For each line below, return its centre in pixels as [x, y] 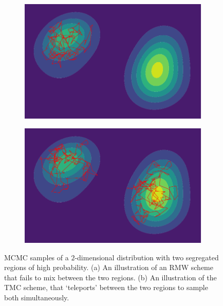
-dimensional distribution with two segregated [147, 257]
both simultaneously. [37, 298]
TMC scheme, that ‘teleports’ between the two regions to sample [106, 287]
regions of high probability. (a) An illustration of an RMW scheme [109, 267]
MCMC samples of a [36, 257]
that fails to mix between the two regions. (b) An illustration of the [110, 277]
